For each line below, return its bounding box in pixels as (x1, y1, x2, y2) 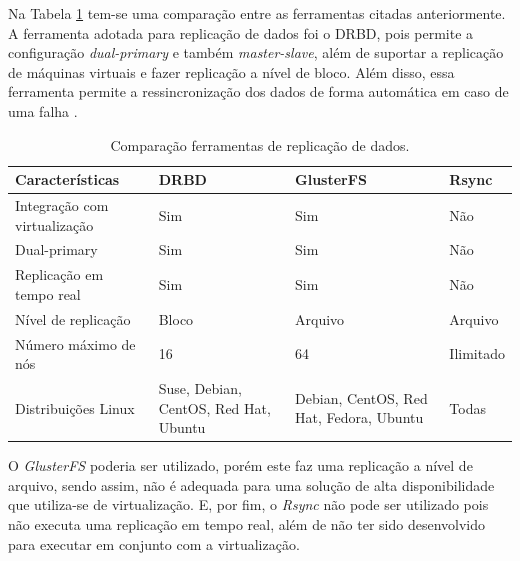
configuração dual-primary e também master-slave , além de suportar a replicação (8, 42, 504, 63)
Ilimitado (449, 343, 505, 364)
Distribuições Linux (15, 397, 135, 418)
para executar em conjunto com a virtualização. (8, 533, 300, 554)
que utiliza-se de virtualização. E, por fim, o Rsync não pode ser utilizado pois (8, 494, 489, 515)
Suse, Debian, (158, 378, 242, 398)
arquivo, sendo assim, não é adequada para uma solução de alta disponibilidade (8, 474, 495, 495)
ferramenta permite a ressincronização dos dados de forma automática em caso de (8, 81, 509, 102)
